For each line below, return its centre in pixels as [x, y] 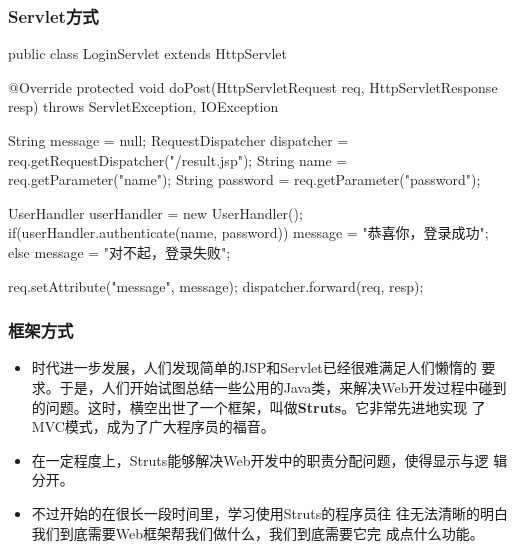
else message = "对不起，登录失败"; [119, 251]
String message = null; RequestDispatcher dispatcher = [178, 140]
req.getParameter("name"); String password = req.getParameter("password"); [244, 179]
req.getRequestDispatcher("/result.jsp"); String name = [178, 159]
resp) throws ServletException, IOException [143, 106]
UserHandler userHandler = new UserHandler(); [155, 212]
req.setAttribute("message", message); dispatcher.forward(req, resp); [216, 285]
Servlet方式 [53, 15]
